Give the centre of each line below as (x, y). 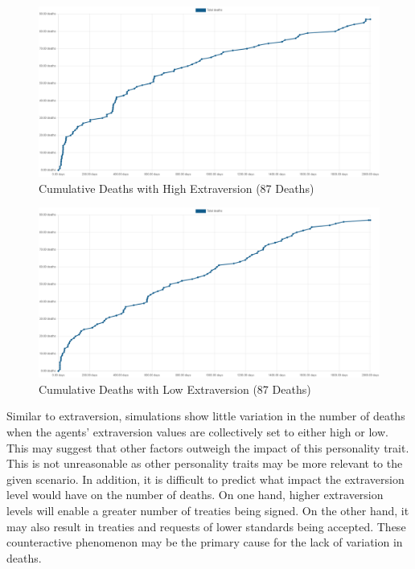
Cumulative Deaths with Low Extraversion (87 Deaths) (175, 389)
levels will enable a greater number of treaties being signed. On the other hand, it (208, 510)
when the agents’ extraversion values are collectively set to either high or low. (197, 431)
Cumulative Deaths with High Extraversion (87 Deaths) (177, 188)
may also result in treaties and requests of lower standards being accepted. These (206, 526)
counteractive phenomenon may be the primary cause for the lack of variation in (205, 542)
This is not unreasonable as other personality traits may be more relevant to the (205, 463)
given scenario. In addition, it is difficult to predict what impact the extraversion (205, 479)
